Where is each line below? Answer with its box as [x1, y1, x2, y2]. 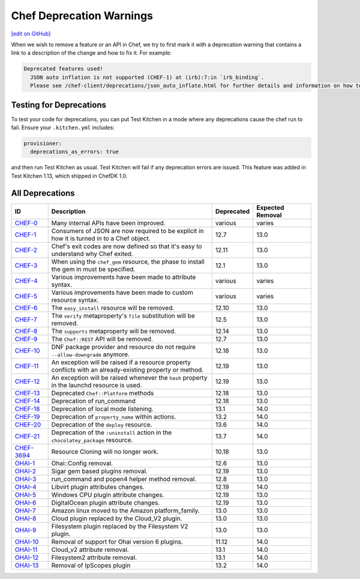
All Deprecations [11, 188, 75, 198]
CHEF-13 [14, 389, 40, 397]
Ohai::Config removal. [51, 459, 113, 467]
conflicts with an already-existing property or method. [51, 365, 204, 374]
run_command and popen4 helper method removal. [51, 474, 197, 483]
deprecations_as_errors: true [30, 148, 119, 156]
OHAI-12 [14, 553, 39, 562]
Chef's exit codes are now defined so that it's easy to [51, 242, 202, 250]
